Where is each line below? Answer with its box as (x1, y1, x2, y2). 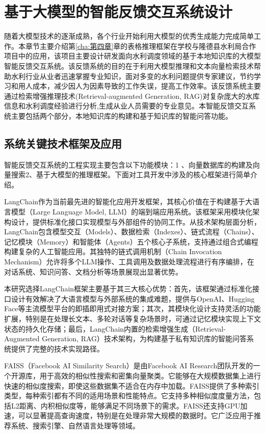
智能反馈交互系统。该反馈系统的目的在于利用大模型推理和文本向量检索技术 (4, 60, 254, 71)
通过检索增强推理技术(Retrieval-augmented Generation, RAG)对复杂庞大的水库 (4, 90, 260, 101)
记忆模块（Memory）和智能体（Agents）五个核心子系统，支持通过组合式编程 (4, 236, 258, 247)
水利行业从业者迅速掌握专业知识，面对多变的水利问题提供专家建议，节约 (11, 70, 254, 81)
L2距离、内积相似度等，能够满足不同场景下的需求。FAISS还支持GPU (11, 400, 241, 411)
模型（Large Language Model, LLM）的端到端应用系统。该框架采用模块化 (11, 206, 253, 217)
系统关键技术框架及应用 (4, 135, 122, 151)
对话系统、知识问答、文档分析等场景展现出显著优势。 (4, 266, 182, 277)
